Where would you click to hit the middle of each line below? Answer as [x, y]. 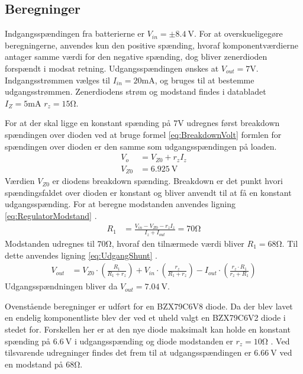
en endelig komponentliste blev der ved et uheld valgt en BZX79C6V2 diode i [145, 317]
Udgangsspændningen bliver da [61, 286]
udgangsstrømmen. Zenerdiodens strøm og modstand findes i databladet [136, 91]
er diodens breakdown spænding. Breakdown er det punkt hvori [167, 181]
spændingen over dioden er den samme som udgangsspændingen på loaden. [141, 146]
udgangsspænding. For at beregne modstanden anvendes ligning [120, 204]
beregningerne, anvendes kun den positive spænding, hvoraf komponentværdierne [151, 45]
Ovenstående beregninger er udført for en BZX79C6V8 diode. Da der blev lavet [149, 306]
